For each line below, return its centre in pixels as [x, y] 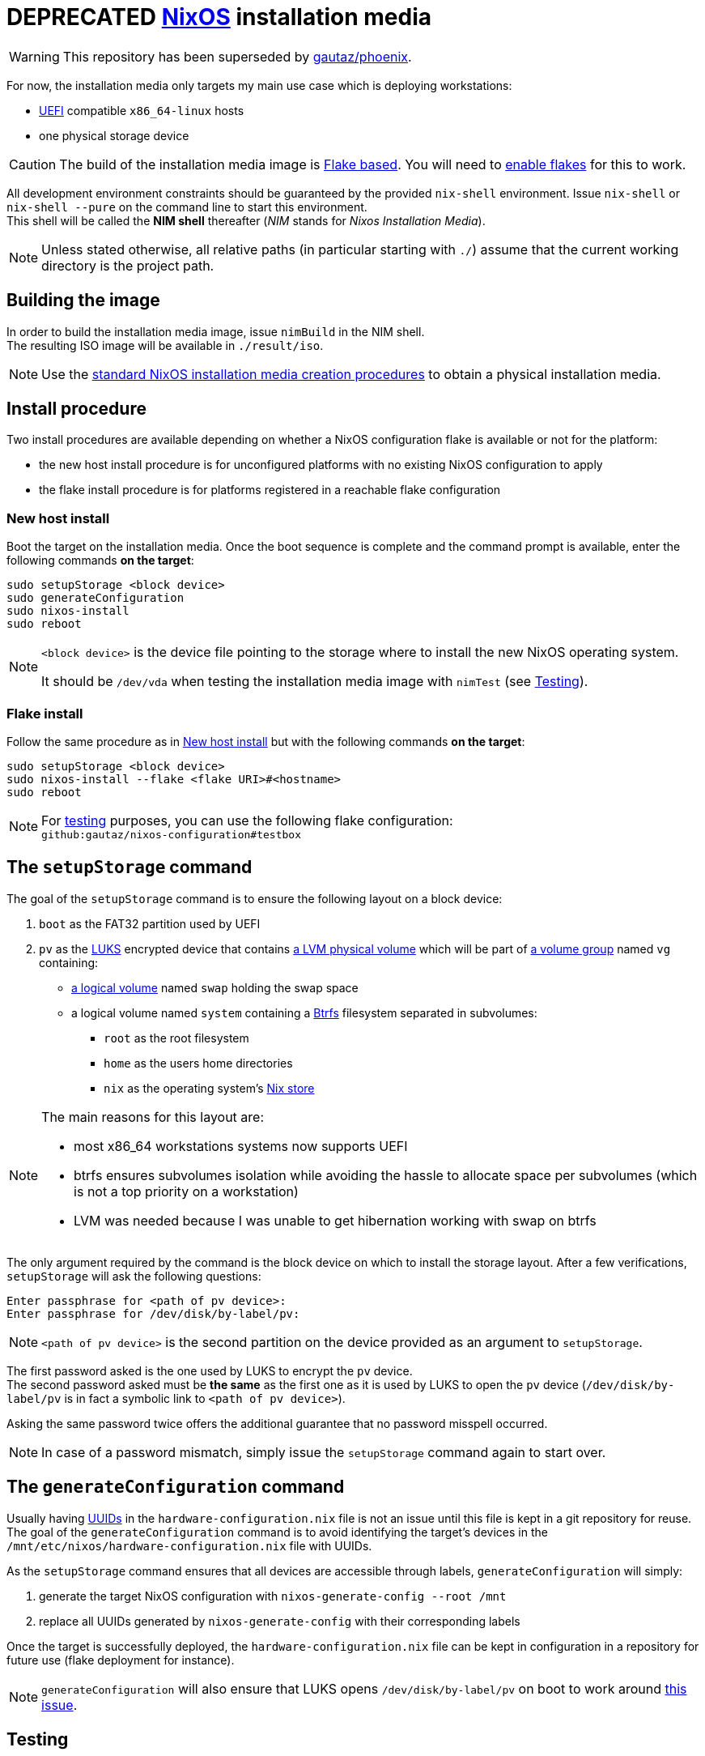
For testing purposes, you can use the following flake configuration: [247, 820]
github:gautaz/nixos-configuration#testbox [171, 834]
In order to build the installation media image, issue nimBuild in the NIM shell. [216, 331]
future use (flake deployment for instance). [121, 1660]
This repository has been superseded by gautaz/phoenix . [237, 56]
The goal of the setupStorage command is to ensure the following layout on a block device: [255, 898]
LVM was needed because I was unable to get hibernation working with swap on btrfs [335, 1220]
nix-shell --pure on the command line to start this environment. [187, 207]
